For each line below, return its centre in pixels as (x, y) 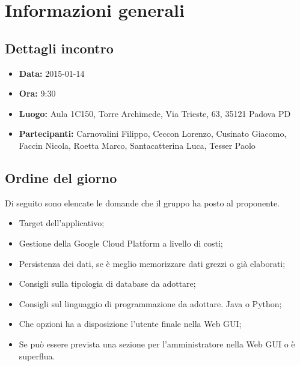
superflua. (37, 355)
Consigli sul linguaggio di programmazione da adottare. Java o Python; (150, 303)
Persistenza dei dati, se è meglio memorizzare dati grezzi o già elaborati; (152, 263)
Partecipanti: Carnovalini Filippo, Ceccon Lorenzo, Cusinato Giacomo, (153, 133)
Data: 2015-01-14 (52, 73)
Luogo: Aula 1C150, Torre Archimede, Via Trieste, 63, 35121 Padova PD (155, 113)
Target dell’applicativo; (62, 223)
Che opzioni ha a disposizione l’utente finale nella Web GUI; (130, 324)
